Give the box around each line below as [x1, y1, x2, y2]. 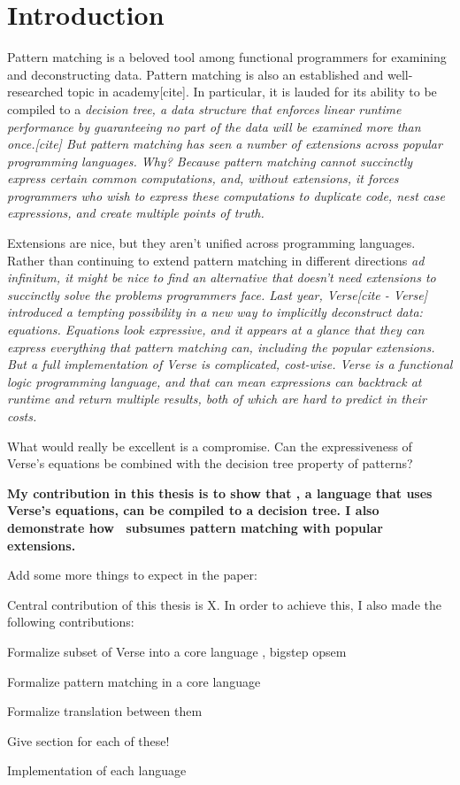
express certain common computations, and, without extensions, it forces [7, 169, 399, 188]
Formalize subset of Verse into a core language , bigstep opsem [7, 642, 347, 660]
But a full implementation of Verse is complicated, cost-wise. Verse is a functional [7, 355, 453, 373]
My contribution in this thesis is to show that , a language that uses [7, 483, 433, 502]
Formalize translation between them [7, 702, 203, 720]
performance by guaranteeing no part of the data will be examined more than [7, 117, 421, 135]
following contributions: [7, 612, 134, 631]
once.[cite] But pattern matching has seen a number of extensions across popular [7, 135, 442, 153]
